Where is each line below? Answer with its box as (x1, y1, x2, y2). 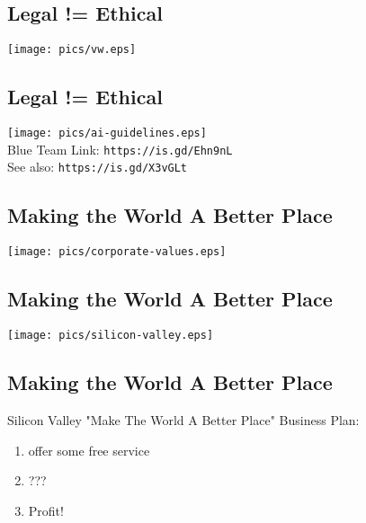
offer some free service (28, 440, 150, 459)
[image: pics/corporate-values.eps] (7, 245, 227, 259)
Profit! (28, 501, 64, 519)
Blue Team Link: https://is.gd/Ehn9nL (7, 139, 233, 158)
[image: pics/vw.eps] (7, 43, 137, 57)
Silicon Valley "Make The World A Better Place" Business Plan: (7, 410, 360, 429)
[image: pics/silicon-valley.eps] (7, 329, 214, 342)
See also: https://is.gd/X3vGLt (7, 157, 188, 176)
